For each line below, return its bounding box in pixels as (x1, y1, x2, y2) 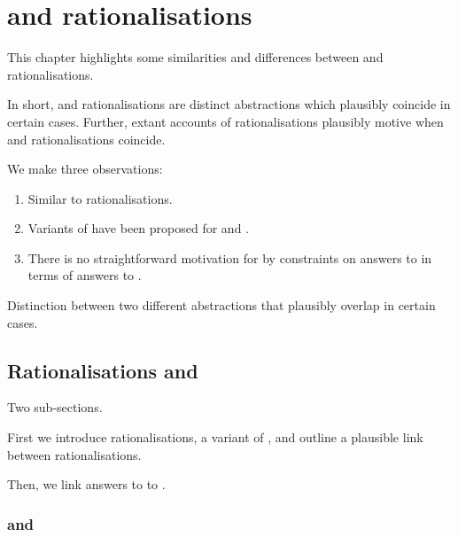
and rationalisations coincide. (7, 129, 166, 148)
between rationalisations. (7, 445, 142, 463)
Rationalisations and (7, 356, 198, 384)
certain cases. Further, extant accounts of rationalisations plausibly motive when (7, 112, 444, 130)
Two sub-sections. (7, 398, 103, 416)
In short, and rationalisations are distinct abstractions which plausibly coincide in (7, 95, 451, 113)
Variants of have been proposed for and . (27, 219, 249, 237)
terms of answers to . (27, 266, 142, 284)
